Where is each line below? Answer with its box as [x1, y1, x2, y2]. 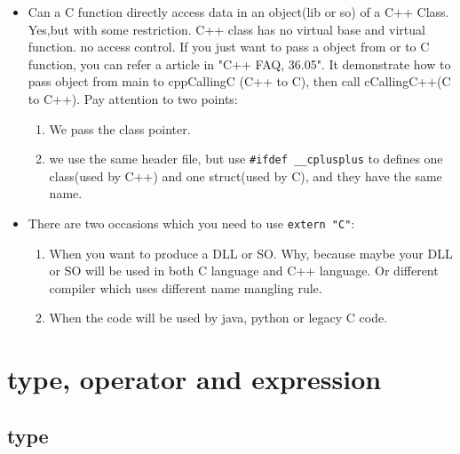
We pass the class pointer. [49, 119, 191, 138]
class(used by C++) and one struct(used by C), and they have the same [49, 166, 442, 185]
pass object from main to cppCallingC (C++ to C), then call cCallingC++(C [28, 72, 451, 91]
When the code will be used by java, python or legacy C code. [49, 308, 388, 327]
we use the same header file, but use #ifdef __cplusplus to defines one [49, 149, 443, 168]
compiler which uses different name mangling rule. [49, 278, 322, 297]
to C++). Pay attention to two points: [28, 89, 238, 108]
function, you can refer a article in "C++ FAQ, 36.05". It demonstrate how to [28, 54, 451, 73]
